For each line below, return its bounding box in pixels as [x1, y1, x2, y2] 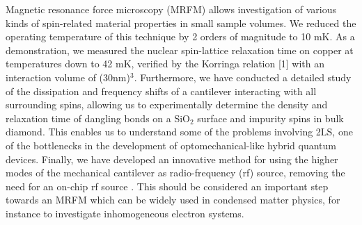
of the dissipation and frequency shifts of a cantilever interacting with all [6, 83, 317, 98]
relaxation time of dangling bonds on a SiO [6, 110, 190, 125]
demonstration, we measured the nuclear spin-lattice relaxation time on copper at [6, 42, 354, 57]
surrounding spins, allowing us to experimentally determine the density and [6, 97, 328, 112]
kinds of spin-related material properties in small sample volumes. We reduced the [6, 15, 356, 30]
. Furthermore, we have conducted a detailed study [134, 69, 352, 84]
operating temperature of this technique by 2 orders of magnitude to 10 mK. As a [6, 29, 355, 44]
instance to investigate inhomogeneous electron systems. [6, 206, 244, 220]
